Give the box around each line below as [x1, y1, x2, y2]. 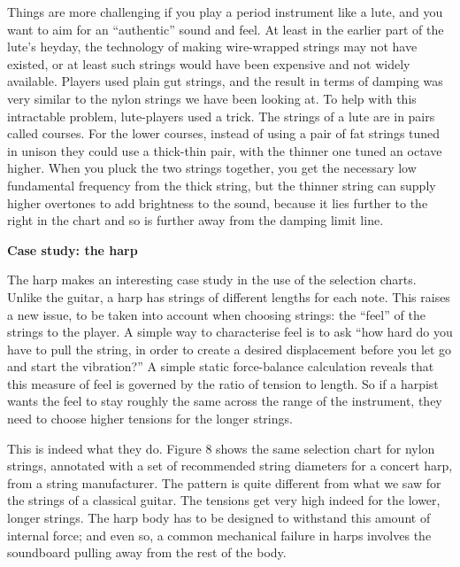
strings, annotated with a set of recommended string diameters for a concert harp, [7, 456, 453, 475]
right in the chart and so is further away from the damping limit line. [7, 211, 384, 229]
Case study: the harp [7, 240, 138, 259]
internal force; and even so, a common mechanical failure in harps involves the [7, 525, 432, 544]
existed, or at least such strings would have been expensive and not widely [7, 54, 410, 73]
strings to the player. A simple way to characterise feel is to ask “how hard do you [7, 322, 453, 341]
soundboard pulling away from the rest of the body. [7, 543, 287, 562]
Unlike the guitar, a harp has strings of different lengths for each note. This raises [7, 287, 450, 306]
